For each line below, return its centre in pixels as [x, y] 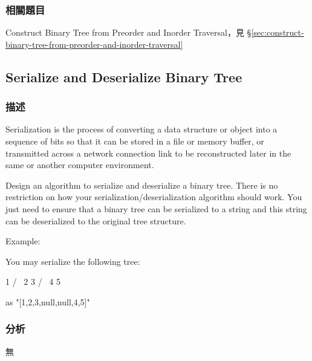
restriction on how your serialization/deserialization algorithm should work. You [154, 197]
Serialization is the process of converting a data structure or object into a [141, 129]
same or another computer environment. [80, 165]
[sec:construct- [278, 32]
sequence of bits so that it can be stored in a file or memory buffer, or [135, 141]
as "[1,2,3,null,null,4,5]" [48, 301]
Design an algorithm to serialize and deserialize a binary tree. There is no [142, 185]
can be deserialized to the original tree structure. [96, 220]
